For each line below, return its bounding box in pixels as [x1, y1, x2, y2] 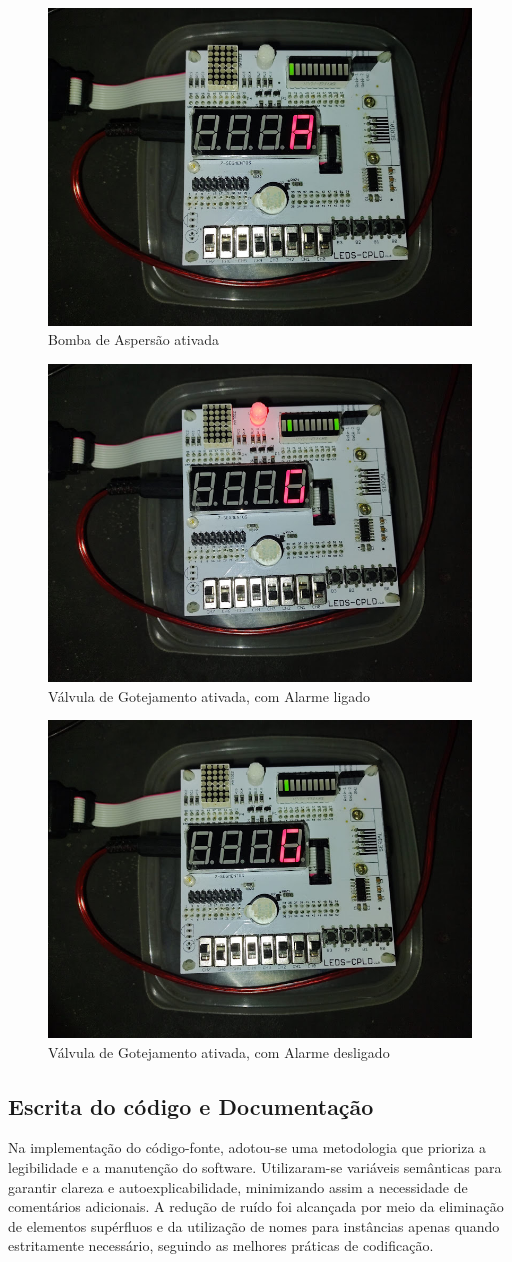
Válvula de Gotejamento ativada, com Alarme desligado [48, 1041, 390, 1062]
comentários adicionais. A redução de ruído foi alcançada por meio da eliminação [8, 1196, 504, 1217]
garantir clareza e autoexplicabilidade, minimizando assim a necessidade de [8, 1176, 468, 1197]
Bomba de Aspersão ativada [48, 329, 220, 350]
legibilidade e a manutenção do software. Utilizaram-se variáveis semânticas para [8, 1156, 502, 1177]
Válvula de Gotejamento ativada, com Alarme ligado [48, 685, 371, 706]
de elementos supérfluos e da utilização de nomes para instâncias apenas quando [8, 1215, 500, 1236]
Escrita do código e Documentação [8, 1090, 374, 1121]
